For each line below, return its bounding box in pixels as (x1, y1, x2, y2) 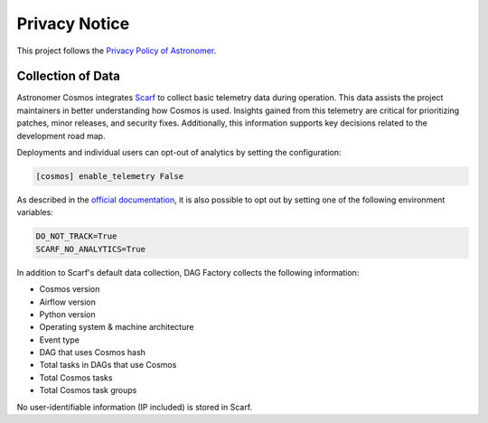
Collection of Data (16, 69, 121, 84)
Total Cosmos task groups (39, 385, 137, 396)
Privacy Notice (16, 14, 130, 33)
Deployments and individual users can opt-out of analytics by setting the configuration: (16, 147, 342, 158)
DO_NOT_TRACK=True (35, 231, 117, 241)
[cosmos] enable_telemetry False (35, 172, 184, 181)
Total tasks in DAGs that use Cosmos (39, 360, 177, 371)
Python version (39, 308, 96, 320)
